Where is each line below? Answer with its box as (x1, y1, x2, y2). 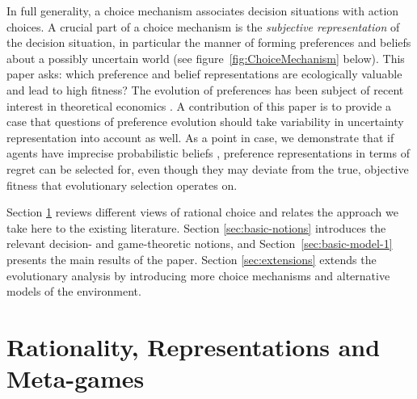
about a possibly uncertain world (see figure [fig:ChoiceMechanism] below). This (6, 49, 405, 66)
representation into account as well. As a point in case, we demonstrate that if (6, 128, 394, 145)
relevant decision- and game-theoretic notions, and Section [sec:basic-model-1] (6, 235, 393, 252)
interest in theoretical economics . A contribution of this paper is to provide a (6, 97, 392, 114)
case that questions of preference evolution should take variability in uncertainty (6, 113, 404, 130)
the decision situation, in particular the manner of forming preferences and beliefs (6, 34, 411, 51)
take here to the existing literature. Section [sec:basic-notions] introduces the (6, 219, 386, 236)
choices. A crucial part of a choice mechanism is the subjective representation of (6, 18, 400, 35)
